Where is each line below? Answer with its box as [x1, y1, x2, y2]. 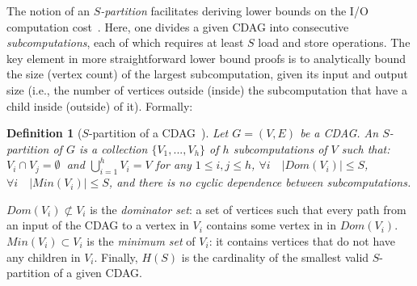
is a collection [78, 140, 148, 157]
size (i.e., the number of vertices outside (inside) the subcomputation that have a [6, 81, 407, 98]
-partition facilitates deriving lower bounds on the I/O [100, 2, 369, 19]
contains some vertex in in [206, 217, 336, 233]
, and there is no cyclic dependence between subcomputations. [108, 174, 411, 191]
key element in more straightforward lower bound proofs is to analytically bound [6, 49, 406, 66]
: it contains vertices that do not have [208, 232, 396, 249]
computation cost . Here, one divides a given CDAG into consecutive [6, 18, 349, 35]
